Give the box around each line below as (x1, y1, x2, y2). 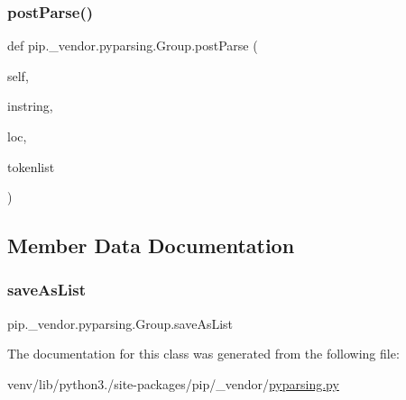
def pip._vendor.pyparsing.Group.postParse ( (7, 36, 258, 55)
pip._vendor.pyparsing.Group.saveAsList (7, 314, 234, 332)
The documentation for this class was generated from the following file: (7, 344, 400, 363)
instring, (7, 96, 53, 115)
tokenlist (7, 157, 55, 176)
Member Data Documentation (7, 232, 295, 259)
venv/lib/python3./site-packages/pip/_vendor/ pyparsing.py (7, 374, 339, 393)
